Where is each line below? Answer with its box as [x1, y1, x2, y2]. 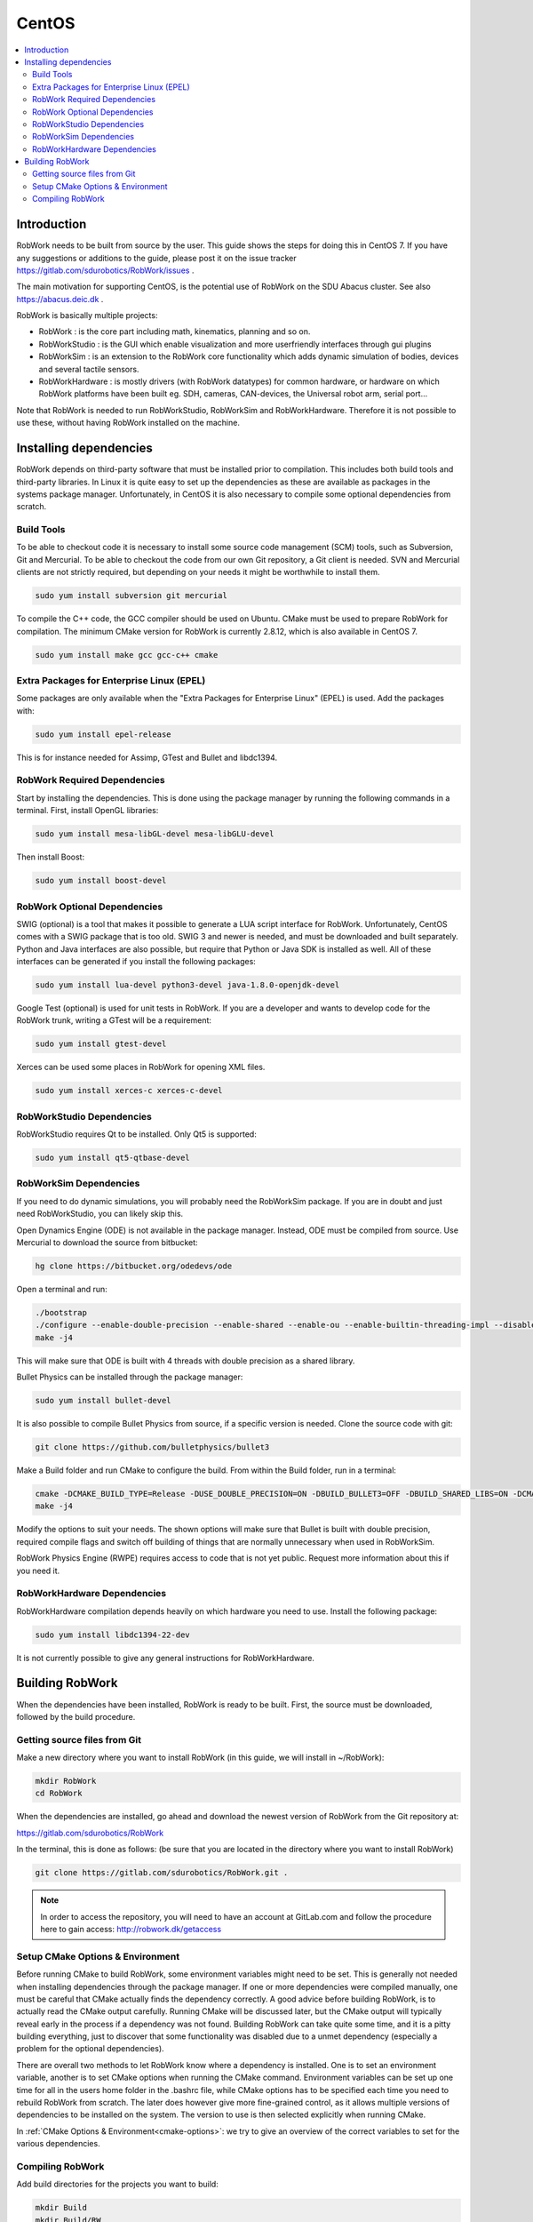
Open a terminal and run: [16, 1283, 108, 1294]
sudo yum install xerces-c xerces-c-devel [35, 1085, 223, 1096]
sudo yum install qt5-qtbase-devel [35, 1153, 190, 1163]
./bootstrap [35, 1307, 88, 1317]
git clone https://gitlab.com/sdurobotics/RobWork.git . [35, 1867, 289, 1878]
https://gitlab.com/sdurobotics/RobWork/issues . [16, 265, 195, 276]
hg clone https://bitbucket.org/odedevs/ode [35, 1260, 233, 1271]
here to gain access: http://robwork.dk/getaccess [40, 1924, 222, 1934]
